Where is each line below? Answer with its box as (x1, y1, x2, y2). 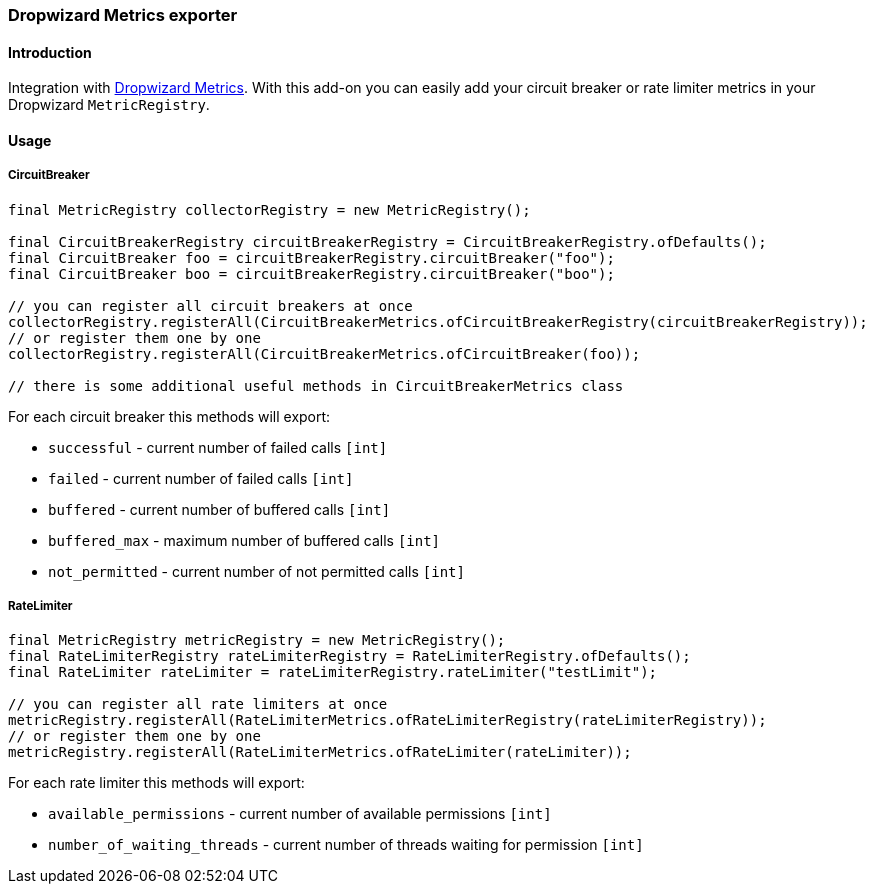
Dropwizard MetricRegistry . (8, 96, 210, 114)
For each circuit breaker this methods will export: (8, 407, 331, 425)
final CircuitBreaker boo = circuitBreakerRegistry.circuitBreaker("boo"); (8, 265, 615, 282)
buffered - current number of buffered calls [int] (48, 500, 391, 518)
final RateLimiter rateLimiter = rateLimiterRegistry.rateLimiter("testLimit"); (8, 664, 658, 681)
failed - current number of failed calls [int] (48, 469, 354, 487)
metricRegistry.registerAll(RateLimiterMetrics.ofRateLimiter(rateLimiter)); (8, 744, 632, 761)
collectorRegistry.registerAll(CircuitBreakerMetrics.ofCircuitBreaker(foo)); (8, 345, 641, 362)
